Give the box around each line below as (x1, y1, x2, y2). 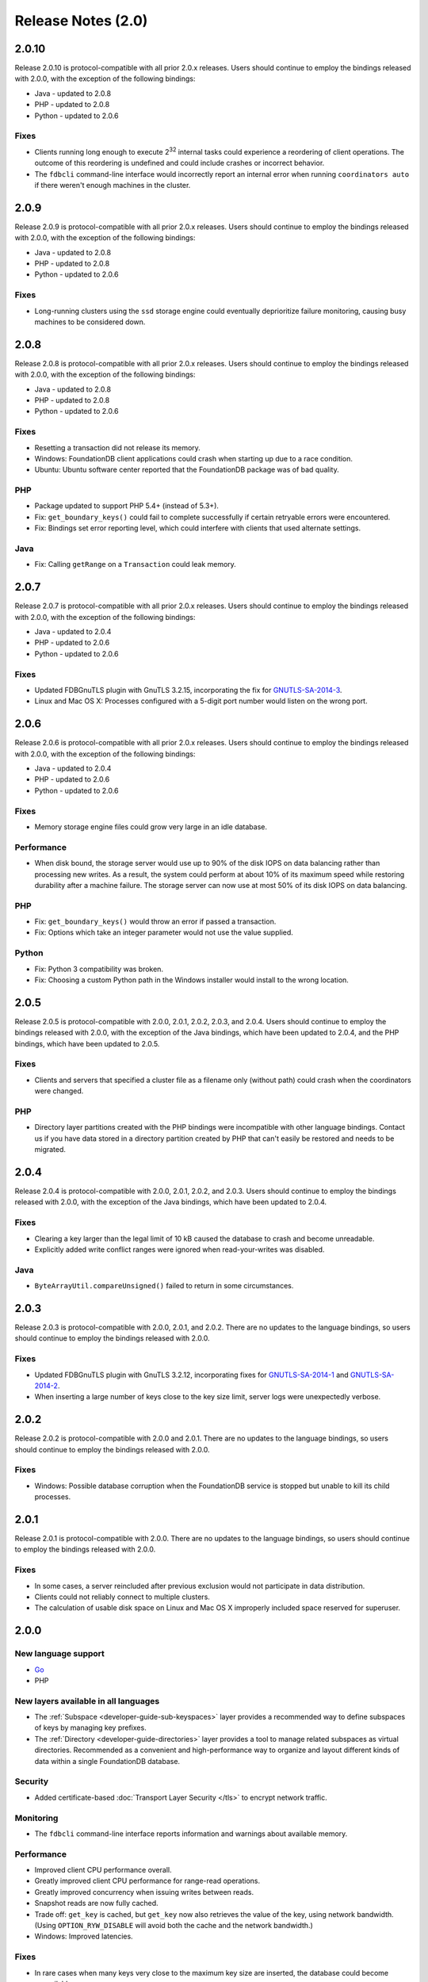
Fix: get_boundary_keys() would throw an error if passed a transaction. (34, 916, 277, 927)
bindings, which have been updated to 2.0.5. (14, 1039, 160, 1048)
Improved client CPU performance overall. (34, 1865, 172, 1875)
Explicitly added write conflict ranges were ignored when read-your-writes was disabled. (34, 1245, 325, 1254)
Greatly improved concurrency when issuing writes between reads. (34, 1887, 254, 1896)
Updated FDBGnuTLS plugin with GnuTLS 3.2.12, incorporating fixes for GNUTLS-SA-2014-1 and (34, 1370, 349, 1379)
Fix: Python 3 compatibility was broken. (34, 964, 164, 974)
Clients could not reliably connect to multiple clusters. (34, 1592, 210, 1601)
